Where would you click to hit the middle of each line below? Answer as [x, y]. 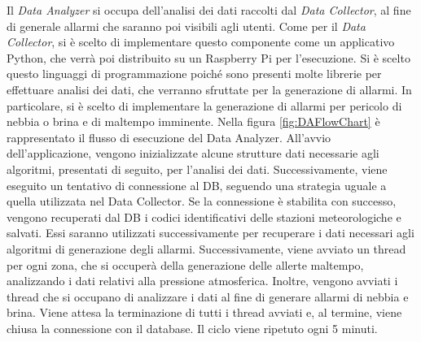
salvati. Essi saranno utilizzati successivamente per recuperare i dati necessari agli [210, 233]
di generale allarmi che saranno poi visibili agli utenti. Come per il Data [186, 26]
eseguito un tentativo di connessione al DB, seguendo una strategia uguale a [197, 185]
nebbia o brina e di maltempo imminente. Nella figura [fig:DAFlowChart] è [193, 121]
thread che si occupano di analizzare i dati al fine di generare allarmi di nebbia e [208, 296]
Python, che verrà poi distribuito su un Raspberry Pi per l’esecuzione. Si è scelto [208, 57]
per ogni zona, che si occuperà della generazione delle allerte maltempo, [185, 264]
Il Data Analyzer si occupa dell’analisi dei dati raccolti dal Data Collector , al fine [209, 10]
